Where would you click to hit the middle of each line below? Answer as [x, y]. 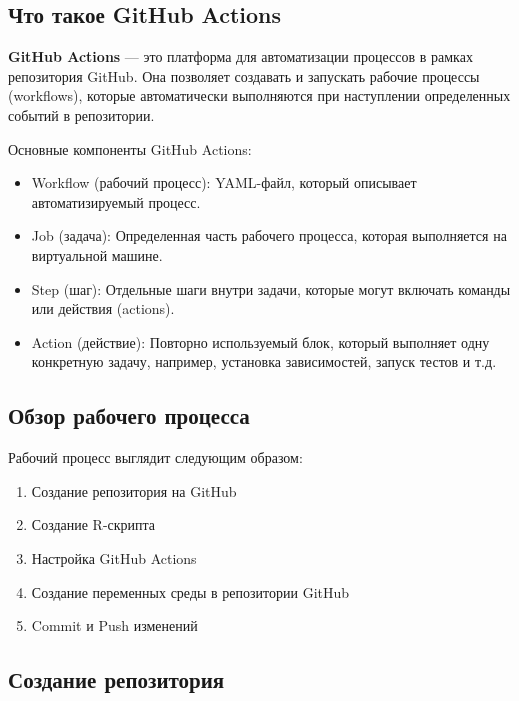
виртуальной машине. [97, 254]
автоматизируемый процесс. [116, 201]
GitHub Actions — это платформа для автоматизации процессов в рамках [240, 56]
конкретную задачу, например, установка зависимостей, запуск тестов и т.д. [264, 361]
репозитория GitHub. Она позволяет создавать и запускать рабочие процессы [244, 75]
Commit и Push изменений [114, 625]
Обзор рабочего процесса [129, 415]
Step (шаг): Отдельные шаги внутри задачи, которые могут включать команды [271, 288]
